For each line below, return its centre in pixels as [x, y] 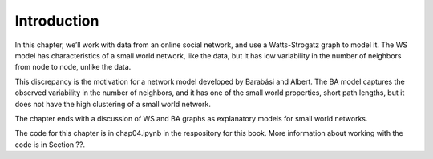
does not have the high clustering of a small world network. [113, 104]
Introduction [57, 21]
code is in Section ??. [50, 145]
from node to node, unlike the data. [73, 67]
